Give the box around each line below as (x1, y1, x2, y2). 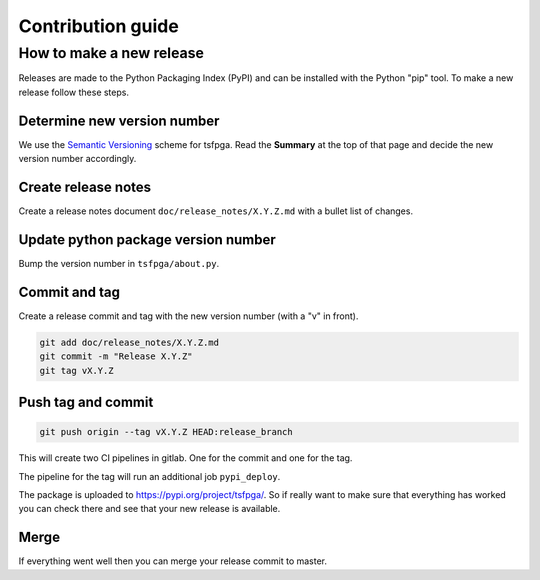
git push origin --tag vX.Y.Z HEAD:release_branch (39, 426, 294, 438)
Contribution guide (18, 15, 179, 37)
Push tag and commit (18, 393, 154, 410)
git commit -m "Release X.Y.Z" (39, 351, 194, 362)
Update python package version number (18, 231, 276, 248)
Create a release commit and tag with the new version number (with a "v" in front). (18, 310, 359, 322)
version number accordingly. (18, 153, 137, 165)
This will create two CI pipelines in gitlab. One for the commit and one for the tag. (18, 452, 353, 464)
